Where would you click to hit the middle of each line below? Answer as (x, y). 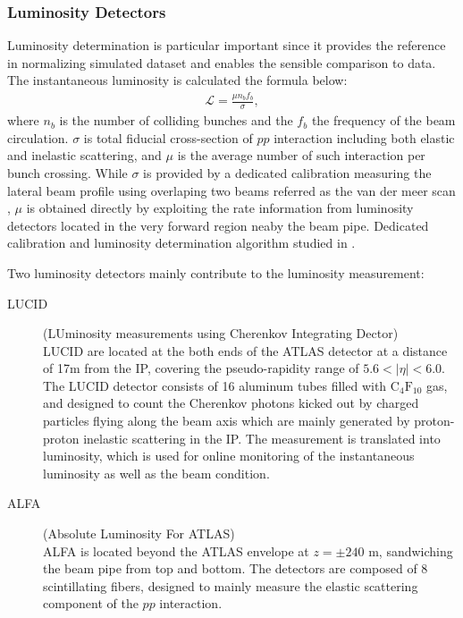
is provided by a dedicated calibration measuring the (287, 172)
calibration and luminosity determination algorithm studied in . (181, 243)
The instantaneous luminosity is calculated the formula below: (177, 80)
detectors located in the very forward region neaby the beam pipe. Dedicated (218, 225)
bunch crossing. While (67, 172)
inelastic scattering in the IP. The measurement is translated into (262, 438)
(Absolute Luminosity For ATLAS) (139, 533)
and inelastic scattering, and (84, 155)
